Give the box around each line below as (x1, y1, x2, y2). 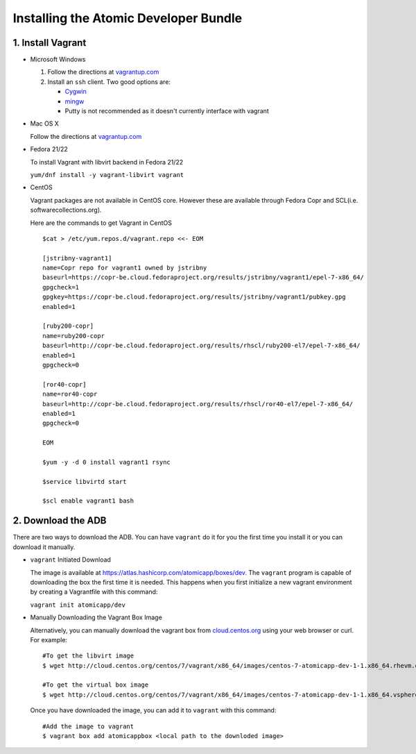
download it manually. (12, 542, 76, 551)
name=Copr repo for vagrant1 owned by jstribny (42, 264, 207, 272)
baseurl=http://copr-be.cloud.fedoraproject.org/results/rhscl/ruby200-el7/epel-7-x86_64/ (42, 342, 361, 350)
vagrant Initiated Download (30, 555, 111, 564)
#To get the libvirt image (42, 652, 135, 660)
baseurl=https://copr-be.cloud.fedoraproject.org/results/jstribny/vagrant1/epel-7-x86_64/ (42, 274, 364, 281)
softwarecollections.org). (30, 206, 102, 215)
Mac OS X (30, 119, 59, 128)
